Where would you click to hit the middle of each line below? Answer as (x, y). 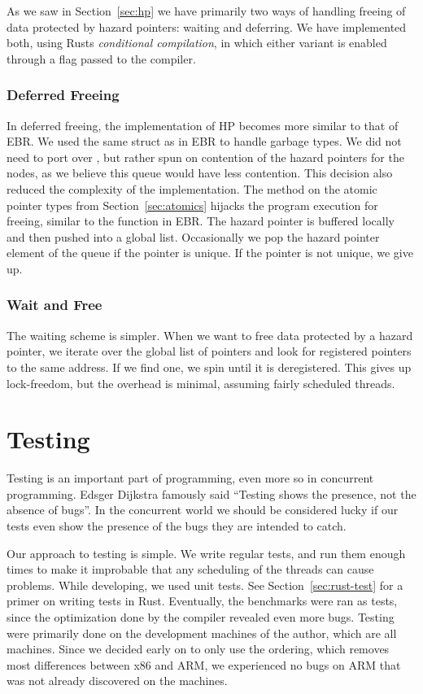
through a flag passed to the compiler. (101, 58)
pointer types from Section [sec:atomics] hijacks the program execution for (192, 205)
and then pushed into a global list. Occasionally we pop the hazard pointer (193, 236)
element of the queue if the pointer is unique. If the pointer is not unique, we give (210, 253)
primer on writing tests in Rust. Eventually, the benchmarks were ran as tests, (202, 601)
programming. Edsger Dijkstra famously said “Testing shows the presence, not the (211, 493)
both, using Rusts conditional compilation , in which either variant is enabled (197, 43)
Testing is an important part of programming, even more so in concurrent (190, 478)
